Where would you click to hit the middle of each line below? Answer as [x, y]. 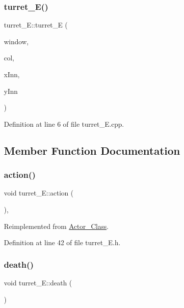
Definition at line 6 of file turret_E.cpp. [64, 124]
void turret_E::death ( [38, 282]
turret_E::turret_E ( [36, 25]
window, [16, 41]
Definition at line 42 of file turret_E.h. [62, 242]
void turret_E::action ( [39, 193]
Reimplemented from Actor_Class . [56, 226]
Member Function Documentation [92, 150]
